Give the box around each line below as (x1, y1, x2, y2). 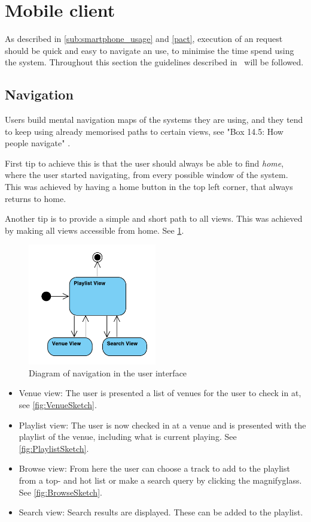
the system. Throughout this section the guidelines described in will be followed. (5, 56, 304, 68)
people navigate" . (5, 137, 71, 149)
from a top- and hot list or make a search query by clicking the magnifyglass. (19, 474, 302, 487)
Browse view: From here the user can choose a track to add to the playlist (19, 462, 290, 475)
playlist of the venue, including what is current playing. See (19, 430, 237, 443)
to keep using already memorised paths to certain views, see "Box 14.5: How (5, 125, 283, 137)
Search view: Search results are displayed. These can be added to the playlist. (19, 506, 303, 518)
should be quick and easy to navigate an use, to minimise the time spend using (5, 44, 294, 56)
